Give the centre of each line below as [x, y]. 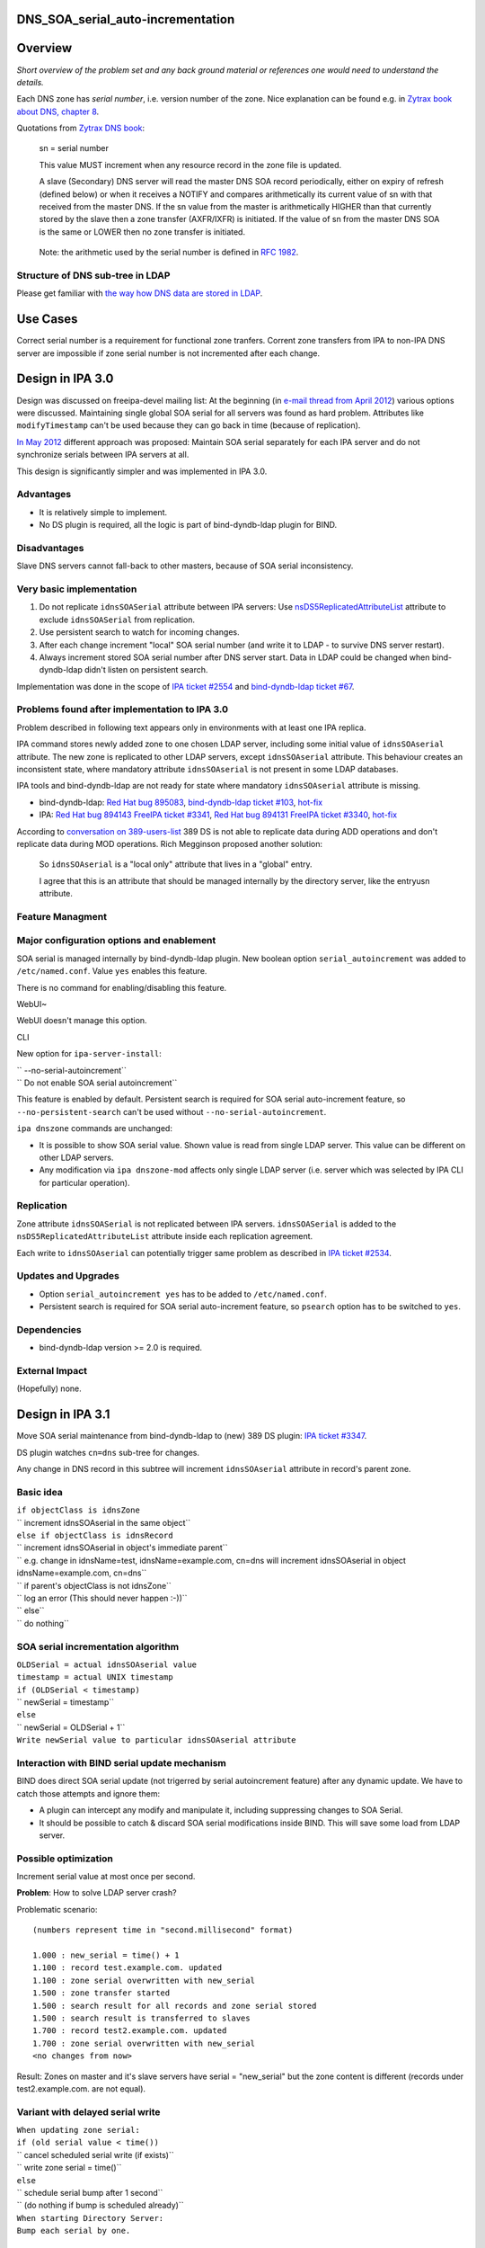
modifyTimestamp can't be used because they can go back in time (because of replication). [189, 425]
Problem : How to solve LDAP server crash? [97, 1893]
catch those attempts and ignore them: [88, 1793]
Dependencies [49, 1329]
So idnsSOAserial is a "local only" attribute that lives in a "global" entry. [176, 864]
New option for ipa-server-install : [89, 1054]
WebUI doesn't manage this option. [82, 1021]
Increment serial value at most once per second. [106, 1877]
